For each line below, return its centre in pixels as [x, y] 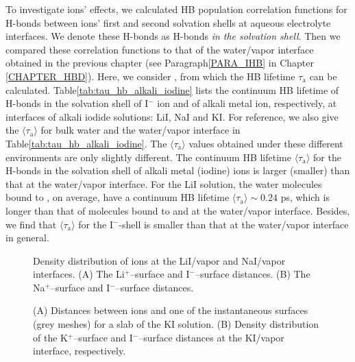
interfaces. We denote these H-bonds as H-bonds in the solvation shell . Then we [173, 36]
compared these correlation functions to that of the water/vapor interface [160, 49]
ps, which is [305, 197]
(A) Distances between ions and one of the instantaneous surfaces [171, 310]
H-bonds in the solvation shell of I [77, 103]
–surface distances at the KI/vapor [211, 337]
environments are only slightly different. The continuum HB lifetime [148, 157]
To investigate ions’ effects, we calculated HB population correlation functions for [176, 9]
